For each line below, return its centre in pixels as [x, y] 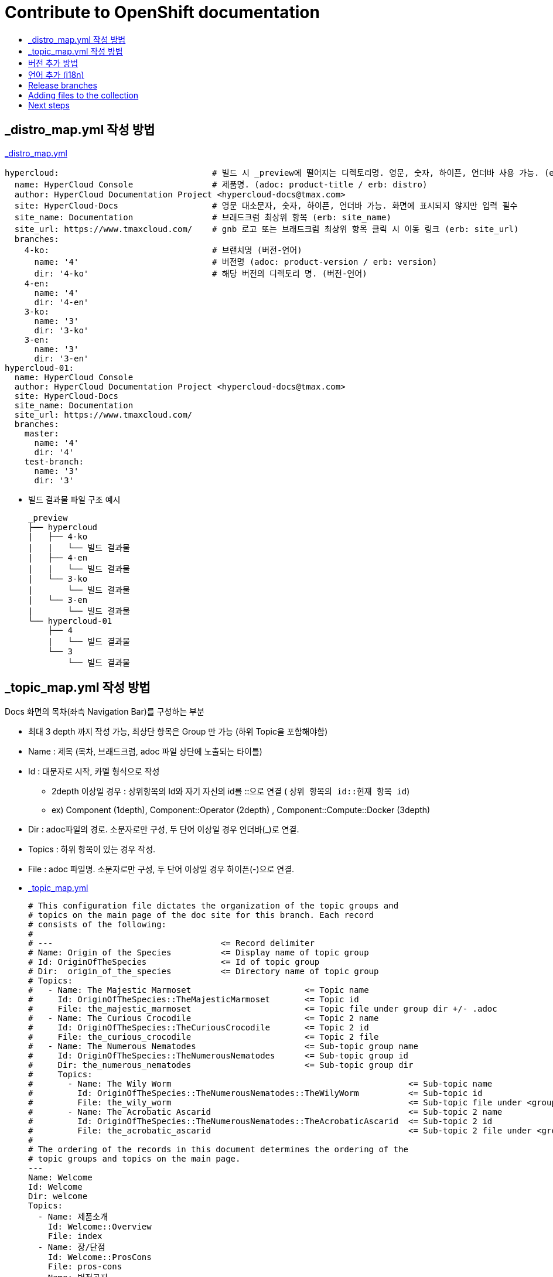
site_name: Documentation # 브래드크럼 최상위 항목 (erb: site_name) [203, 217]
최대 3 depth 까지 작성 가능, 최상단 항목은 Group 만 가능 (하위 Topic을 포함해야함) [178, 732]
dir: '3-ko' [62, 330]
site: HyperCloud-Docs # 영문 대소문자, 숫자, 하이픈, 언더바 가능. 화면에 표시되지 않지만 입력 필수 [266, 205]
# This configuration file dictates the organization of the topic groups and [214, 906]
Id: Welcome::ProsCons [100, 1257]
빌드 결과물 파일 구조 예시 [74, 499]
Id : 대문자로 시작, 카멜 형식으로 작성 [94, 771]
